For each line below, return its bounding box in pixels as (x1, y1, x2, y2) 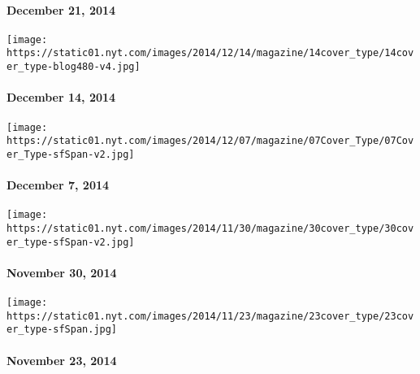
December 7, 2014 (6, 176, 110, 194)
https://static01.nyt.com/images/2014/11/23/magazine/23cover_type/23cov (6, 310, 414, 322)
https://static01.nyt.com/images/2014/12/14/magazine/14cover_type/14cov (6, 47, 414, 59)
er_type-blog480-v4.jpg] (6, 61, 141, 73)
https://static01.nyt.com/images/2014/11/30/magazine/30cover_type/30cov (6, 222, 414, 234)
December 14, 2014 (6, 89, 116, 106)
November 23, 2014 (6, 351, 117, 368)
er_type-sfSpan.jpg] (6, 324, 118, 336)
